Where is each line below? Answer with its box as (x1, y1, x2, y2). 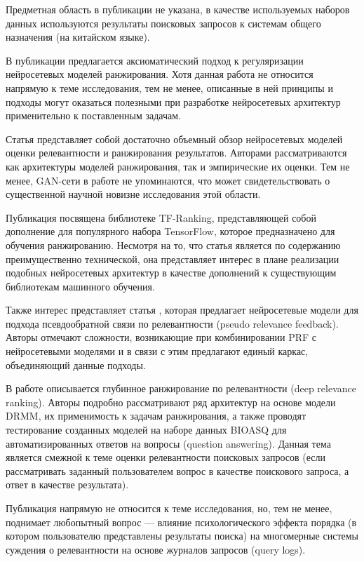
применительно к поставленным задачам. (6, 108, 181, 123)
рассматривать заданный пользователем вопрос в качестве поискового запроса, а (6, 463, 349, 478)
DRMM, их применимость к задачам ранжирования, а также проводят (6, 408, 306, 423)
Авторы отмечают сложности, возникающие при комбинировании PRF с (6, 330, 317, 344)
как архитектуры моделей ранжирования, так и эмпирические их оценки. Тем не (6, 159, 350, 173)
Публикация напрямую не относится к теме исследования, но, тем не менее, (6, 501, 332, 515)
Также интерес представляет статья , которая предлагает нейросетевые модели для (6, 302, 358, 317)
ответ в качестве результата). (6, 477, 129, 492)
